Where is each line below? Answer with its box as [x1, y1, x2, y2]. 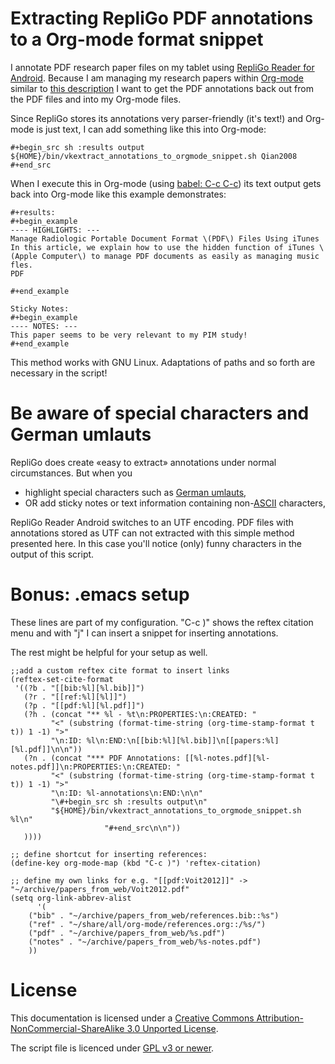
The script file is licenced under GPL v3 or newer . [10, 1042, 215, 1054]
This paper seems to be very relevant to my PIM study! [10, 330, 248, 340]
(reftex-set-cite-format [10, 674, 114, 684]
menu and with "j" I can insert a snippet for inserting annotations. [10, 627, 279, 639]
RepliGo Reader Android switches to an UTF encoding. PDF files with [10, 516, 294, 528]
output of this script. [10, 548, 95, 560]
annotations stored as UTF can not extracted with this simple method [10, 527, 295, 539]
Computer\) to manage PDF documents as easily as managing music [41, 251, 320, 261]
